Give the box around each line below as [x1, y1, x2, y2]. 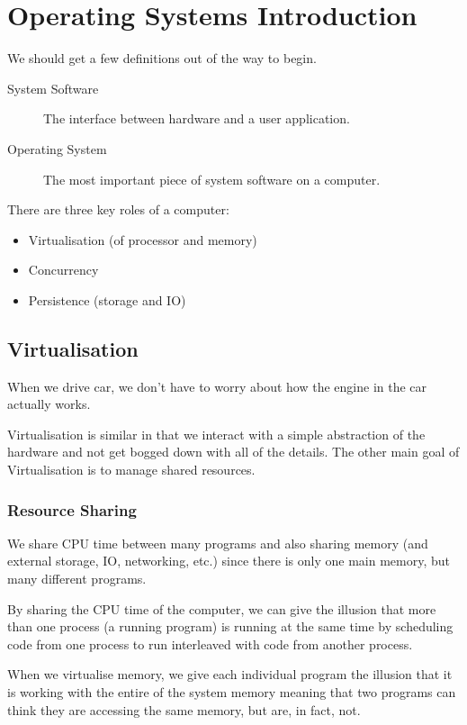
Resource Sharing [7, 498, 137, 521]
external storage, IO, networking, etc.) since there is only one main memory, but [7, 551, 450, 570]
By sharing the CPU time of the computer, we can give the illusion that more [7, 599, 436, 618]
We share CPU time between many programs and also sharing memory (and [7, 533, 428, 552]
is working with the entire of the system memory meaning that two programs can [7, 683, 456, 702]
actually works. [7, 394, 91, 413]
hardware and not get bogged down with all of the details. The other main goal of [7, 442, 460, 461]
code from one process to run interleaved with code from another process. [7, 634, 413, 653]
